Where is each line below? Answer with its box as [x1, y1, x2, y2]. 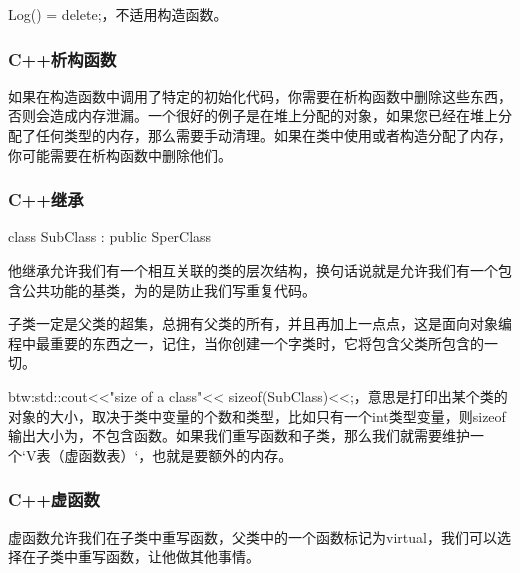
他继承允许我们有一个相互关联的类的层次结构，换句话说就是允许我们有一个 [8, 260, 498, 280]
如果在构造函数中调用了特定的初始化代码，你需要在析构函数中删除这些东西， [8, 85, 512, 106]
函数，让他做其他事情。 [105, 546, 260, 567]
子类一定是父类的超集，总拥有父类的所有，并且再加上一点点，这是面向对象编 [8, 313, 512, 334]
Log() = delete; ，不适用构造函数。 [8, 4, 228, 24]
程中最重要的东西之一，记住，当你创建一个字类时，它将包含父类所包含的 [8, 332, 484, 353]
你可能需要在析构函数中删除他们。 [8, 144, 232, 165]
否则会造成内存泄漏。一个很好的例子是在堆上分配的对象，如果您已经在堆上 [8, 105, 498, 126]
